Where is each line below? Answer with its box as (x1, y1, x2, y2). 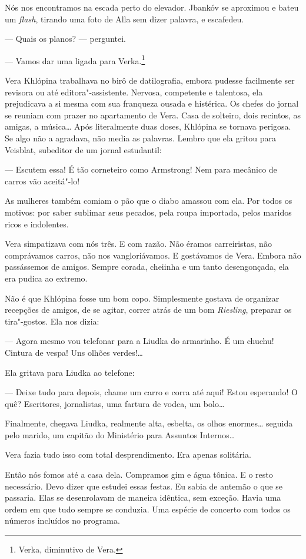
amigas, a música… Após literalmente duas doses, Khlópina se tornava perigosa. (5, 120, 291, 133)
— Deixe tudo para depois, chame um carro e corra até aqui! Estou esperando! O (5, 386, 298, 398)
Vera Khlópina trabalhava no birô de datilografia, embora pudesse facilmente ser (5, 74, 295, 87)
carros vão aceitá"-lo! (5, 174, 80, 187)
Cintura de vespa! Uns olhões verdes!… (5, 346, 143, 358)
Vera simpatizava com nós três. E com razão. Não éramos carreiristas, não (5, 237, 272, 250)
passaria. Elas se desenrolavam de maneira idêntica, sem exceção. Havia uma (5, 491, 281, 504)
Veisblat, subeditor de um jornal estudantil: (5, 143, 162, 156)
